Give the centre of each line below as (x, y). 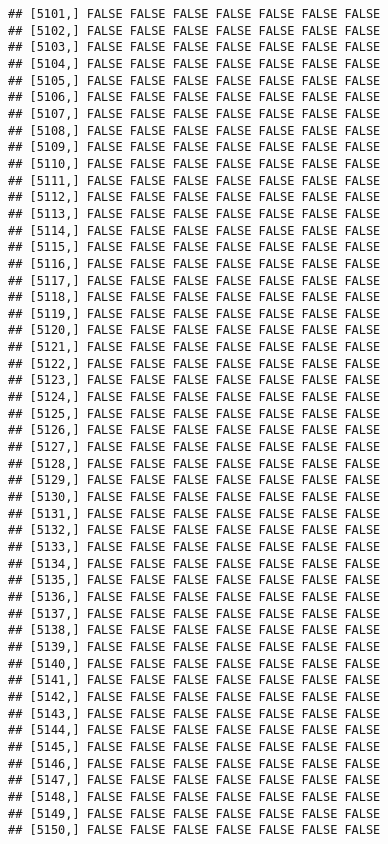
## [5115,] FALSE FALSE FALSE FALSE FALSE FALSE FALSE (194, 247)
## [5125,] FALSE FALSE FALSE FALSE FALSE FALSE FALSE (194, 413)
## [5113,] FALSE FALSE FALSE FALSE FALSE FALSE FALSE (194, 213)
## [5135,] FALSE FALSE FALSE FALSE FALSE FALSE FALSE (194, 580)
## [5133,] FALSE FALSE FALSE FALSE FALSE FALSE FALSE (194, 547)
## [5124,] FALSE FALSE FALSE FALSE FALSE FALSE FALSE (194, 397)
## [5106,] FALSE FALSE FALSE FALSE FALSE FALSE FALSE (194, 97)
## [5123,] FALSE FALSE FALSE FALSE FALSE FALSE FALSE (194, 380)
